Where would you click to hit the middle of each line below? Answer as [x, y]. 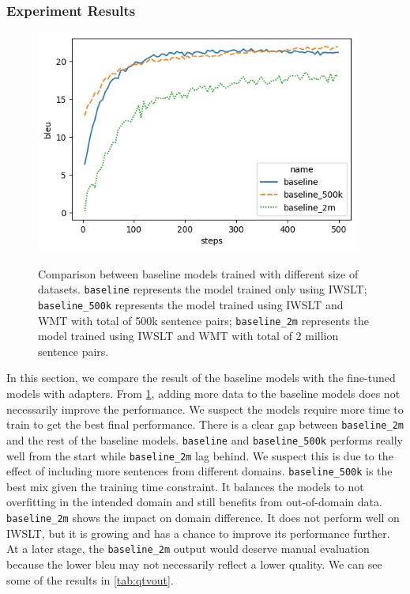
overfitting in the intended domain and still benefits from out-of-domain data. [194, 502]
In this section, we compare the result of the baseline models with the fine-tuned [201, 378]
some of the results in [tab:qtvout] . [90, 579]
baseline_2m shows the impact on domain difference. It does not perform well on [203, 518]
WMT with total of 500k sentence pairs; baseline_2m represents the [204, 320]
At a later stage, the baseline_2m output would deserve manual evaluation [188, 549]
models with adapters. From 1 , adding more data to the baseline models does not [203, 393]
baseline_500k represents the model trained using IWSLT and [191, 304]
